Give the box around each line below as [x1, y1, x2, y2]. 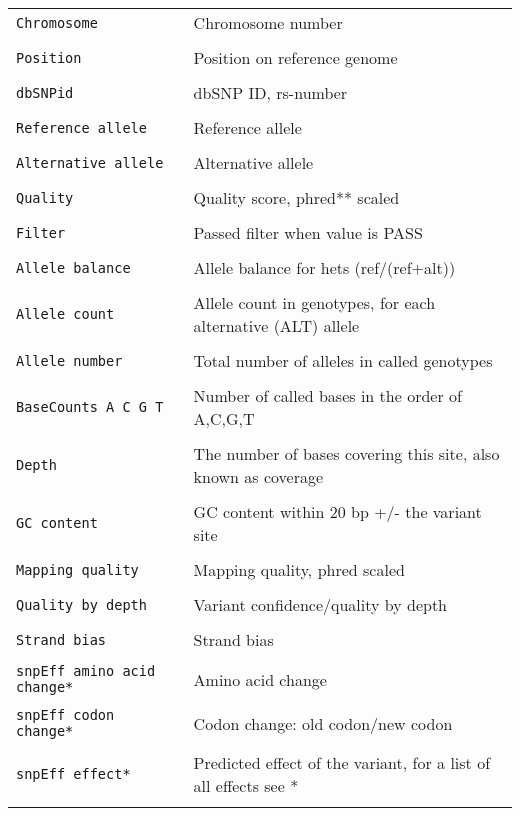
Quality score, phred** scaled [193, 186, 400, 209]
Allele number [16, 352, 123, 369]
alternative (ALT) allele [193, 314, 360, 337]
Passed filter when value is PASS [193, 221, 423, 244]
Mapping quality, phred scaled [193, 558, 405, 581]
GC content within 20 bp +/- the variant [193, 500, 482, 523]
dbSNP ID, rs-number [193, 81, 348, 104]
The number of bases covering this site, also [193, 442, 500, 465]
